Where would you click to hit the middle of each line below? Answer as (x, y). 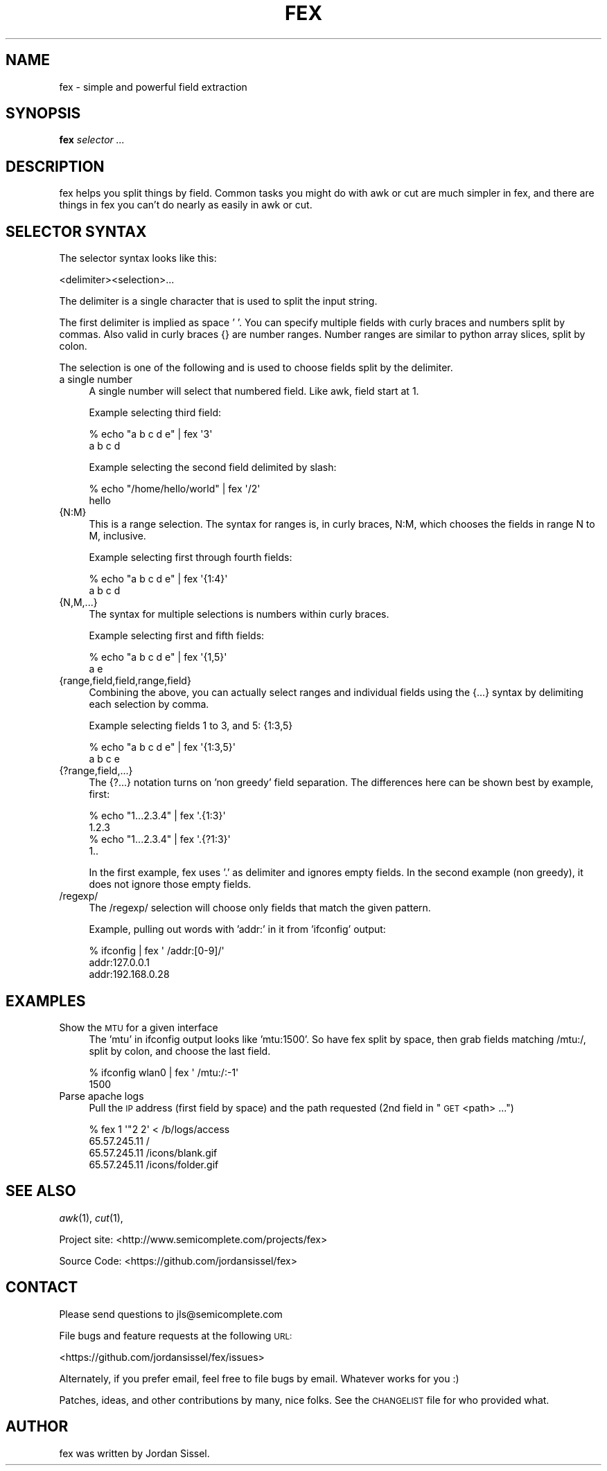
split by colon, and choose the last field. (180, 1051)
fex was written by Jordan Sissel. (134, 1453)
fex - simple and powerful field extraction (153, 87)
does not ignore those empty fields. (170, 884)
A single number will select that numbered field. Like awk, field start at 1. (254, 391)
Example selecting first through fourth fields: (191, 558)
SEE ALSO (41, 1191)
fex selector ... (92, 140)
